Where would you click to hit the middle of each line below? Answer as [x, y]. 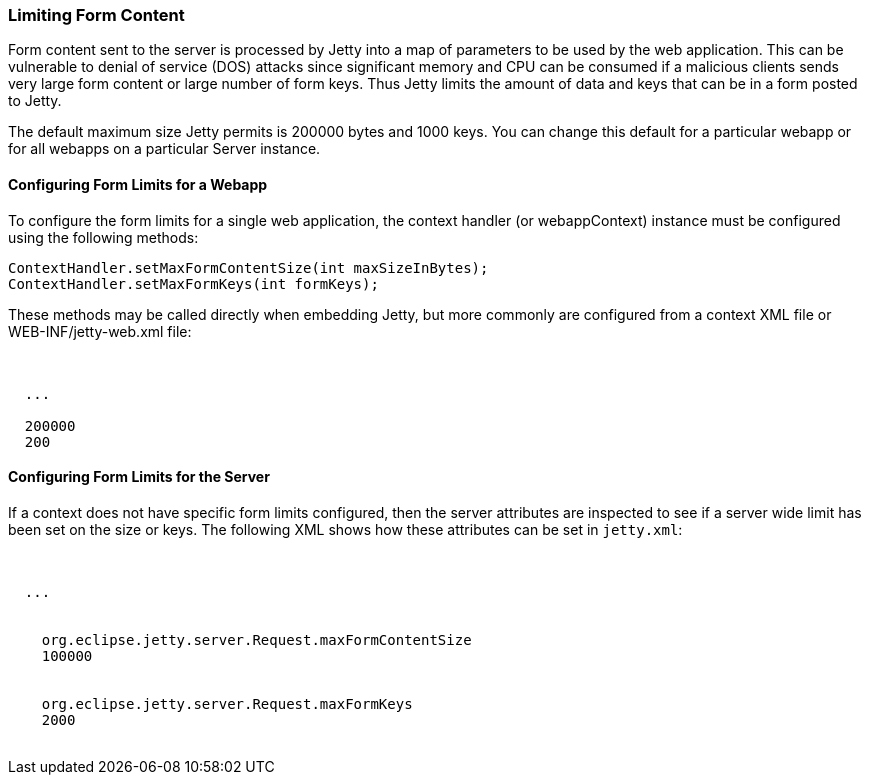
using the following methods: [103, 237]
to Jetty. [35, 101]
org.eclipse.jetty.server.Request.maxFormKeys [227, 703]
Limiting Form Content [96, 15]
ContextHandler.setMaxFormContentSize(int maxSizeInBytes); [248, 267]
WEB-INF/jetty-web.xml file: [100, 331]
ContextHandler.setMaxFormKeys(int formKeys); [193, 283]
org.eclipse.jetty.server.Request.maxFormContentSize [256, 639]
